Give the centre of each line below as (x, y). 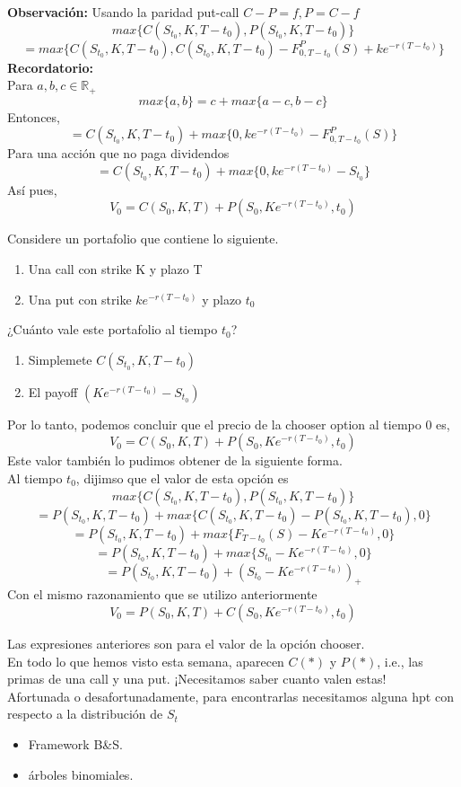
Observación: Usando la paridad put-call (123, 12)
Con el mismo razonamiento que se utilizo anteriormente (162, 594)
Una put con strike (80, 299)
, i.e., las (400, 661)
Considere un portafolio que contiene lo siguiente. (143, 239)
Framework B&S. (75, 743)
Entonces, (34, 116)
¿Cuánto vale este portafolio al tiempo (113, 329)
